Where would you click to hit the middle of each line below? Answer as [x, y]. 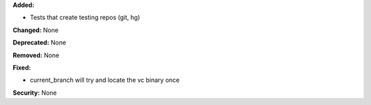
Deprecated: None [40, 43]
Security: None [35, 93]
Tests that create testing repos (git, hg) [85, 18]
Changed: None [35, 30]
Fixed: [22, 67]
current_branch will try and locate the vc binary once [105, 80]
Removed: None [36, 55]
